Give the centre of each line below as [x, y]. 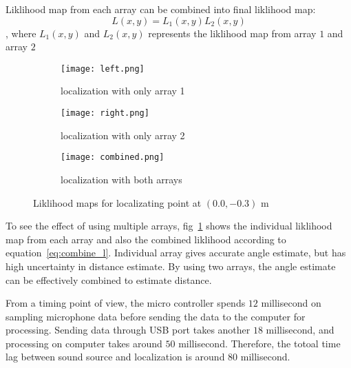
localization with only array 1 [123, 91]
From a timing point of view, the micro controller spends [126, 303]
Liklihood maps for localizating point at [117, 202]
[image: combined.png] [113, 157]
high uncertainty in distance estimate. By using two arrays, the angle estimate [171, 266]
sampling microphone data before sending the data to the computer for [156, 316]
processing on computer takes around [84, 343]
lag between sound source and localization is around [115, 357]
